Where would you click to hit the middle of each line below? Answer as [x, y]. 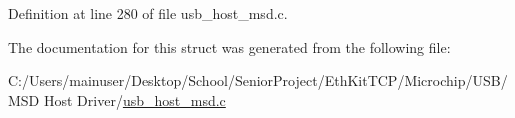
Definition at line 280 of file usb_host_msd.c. [148, 13]
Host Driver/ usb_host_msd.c [134, 99]
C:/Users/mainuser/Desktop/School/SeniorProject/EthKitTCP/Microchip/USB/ [258, 80]
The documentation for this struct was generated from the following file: [229, 46]
